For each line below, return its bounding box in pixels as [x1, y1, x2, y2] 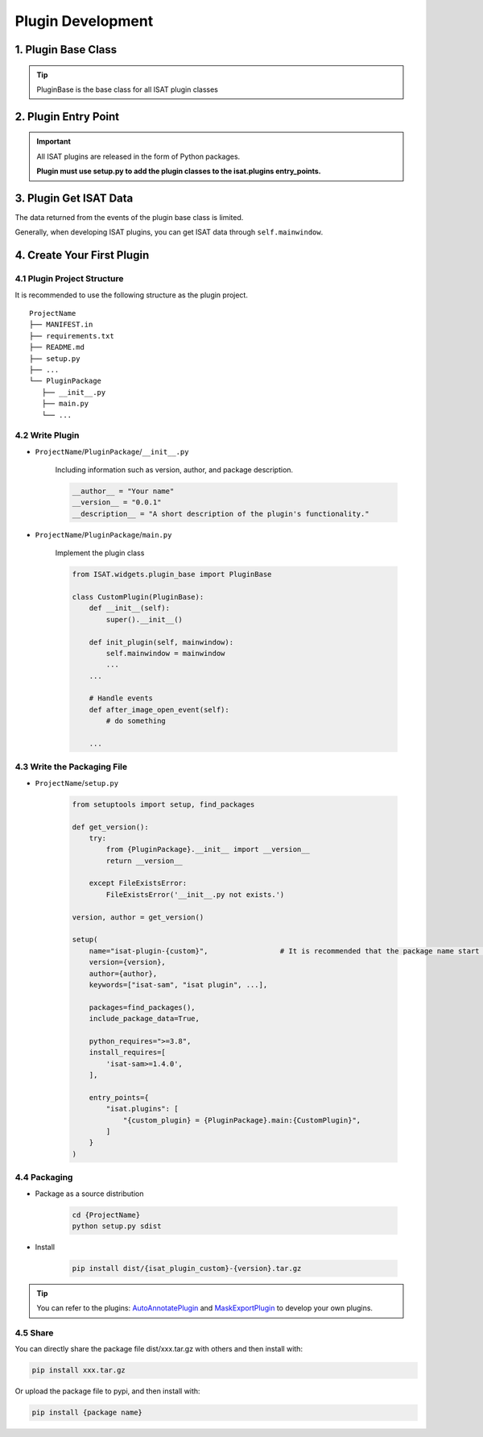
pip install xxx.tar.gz [31, 1366, 126, 1375]
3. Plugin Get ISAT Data [14, 191, 134, 205]
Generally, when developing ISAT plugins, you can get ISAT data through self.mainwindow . [14, 227, 324, 237]
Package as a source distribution [35, 1189, 144, 1198]
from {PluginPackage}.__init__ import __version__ [105, 845, 310, 854]
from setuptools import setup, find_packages [72, 799, 255, 809]
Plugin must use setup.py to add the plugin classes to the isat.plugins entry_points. [36, 166, 321, 177]
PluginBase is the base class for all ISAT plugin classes [36, 85, 219, 94]
